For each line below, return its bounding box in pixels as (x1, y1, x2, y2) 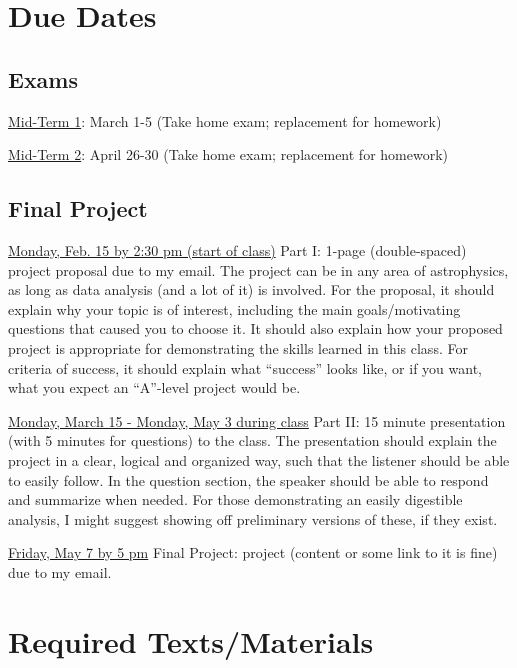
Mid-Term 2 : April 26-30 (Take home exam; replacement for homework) (8, 144, 448, 165)
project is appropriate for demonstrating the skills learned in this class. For (8, 337, 468, 358)
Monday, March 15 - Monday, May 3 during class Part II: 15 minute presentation (8, 410, 506, 431)
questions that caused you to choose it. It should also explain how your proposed (8, 318, 503, 339)
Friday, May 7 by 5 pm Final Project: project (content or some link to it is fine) (8, 542, 498, 563)
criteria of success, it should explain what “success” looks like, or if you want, (8, 357, 482, 378)
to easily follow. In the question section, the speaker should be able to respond (8, 469, 489, 490)
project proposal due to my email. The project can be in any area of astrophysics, (8, 259, 509, 280)
